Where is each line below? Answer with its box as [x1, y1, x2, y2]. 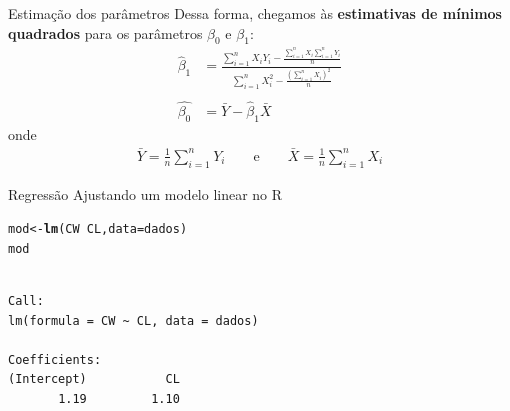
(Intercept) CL [8, 372, 180, 387]
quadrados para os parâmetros [8, 22, 203, 43]
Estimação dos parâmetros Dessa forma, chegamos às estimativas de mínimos [8, 3, 502, 23]
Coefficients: [8, 352, 102, 367]
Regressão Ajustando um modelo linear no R [8, 183, 283, 204]
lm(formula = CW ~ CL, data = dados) [8, 313, 259, 328]
